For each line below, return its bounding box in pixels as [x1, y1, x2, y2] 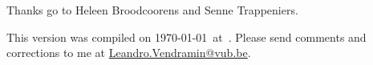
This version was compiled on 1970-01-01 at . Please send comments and [6, 28, 367, 45]
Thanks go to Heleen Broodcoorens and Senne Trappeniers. [6, 2, 298, 18]
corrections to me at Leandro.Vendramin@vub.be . [6, 44, 251, 61]
